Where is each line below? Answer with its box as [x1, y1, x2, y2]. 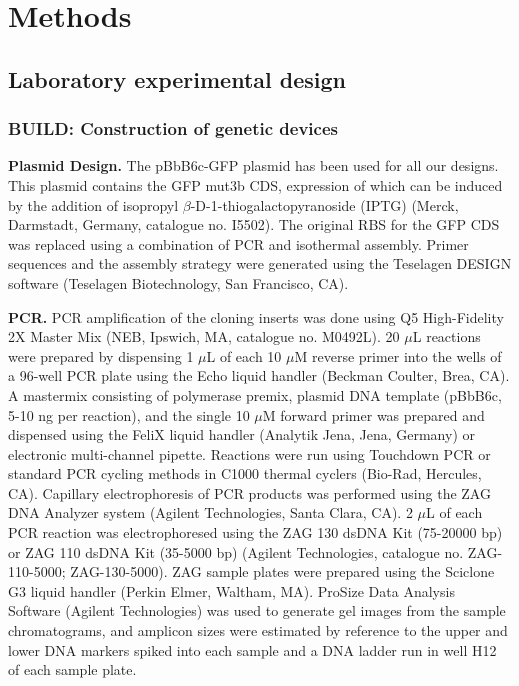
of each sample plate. [8, 659, 137, 680]
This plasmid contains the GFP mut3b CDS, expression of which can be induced [8, 174, 503, 195]
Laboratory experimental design [8, 63, 346, 94]
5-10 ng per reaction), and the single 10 [8, 404, 250, 425]
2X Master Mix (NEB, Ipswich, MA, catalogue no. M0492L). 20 [8, 326, 400, 347]
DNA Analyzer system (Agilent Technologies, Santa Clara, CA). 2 [8, 502, 413, 523]
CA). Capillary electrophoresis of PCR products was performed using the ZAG [8, 482, 491, 503]
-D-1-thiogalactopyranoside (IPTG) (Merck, [190, 194, 459, 215]
